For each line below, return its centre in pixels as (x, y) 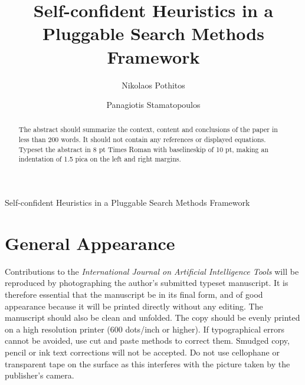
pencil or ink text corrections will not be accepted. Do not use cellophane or (142, 352)
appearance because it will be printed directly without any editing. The (134, 306)
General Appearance (90, 243)
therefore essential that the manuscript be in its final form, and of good (134, 294)
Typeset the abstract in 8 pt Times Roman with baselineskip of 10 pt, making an (144, 149)
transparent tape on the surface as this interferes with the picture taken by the (147, 363)
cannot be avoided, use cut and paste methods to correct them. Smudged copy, (147, 340)
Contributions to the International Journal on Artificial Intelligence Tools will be (152, 271)
